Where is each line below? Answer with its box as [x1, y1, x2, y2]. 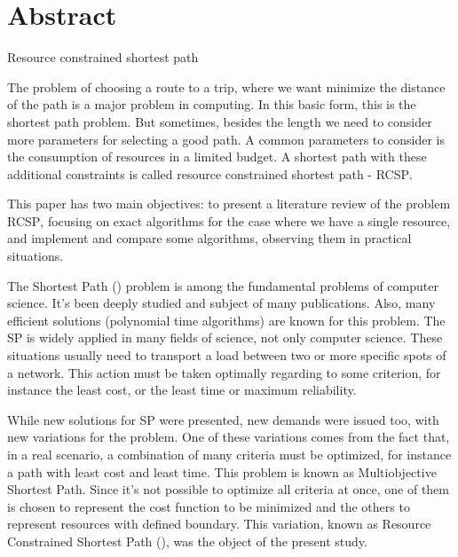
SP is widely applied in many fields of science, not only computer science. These [7, 328, 443, 347]
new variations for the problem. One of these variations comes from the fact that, [7, 428, 450, 446]
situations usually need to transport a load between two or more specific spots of [7, 346, 446, 365]
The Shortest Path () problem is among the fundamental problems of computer [7, 276, 438, 294]
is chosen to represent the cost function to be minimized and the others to [7, 497, 410, 515]
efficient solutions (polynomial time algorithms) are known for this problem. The [7, 310, 446, 329]
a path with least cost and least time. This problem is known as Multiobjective [7, 462, 437, 481]
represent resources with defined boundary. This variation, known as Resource [7, 514, 431, 533]
